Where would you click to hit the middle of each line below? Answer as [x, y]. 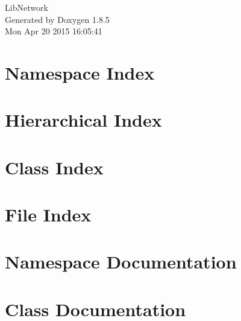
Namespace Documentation [121, 262]
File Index [48, 215]
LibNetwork [27, 7]
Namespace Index [80, 72]
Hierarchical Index [83, 120]
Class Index [54, 167]
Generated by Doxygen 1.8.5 [57, 19]
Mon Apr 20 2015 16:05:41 [54, 31]
